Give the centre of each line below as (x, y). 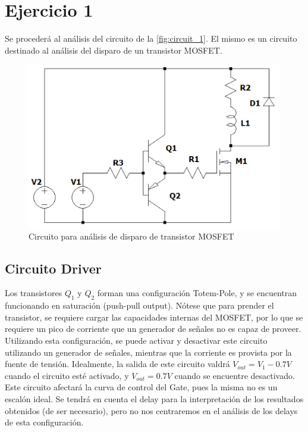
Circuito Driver (53, 268)
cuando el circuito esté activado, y (67, 375)
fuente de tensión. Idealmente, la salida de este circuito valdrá (117, 364)
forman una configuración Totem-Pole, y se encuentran (197, 293)
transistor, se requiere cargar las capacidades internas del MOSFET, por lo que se (154, 317)
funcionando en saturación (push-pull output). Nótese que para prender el (139, 305)
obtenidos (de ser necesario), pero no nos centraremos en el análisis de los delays (151, 410)
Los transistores (34, 293)
